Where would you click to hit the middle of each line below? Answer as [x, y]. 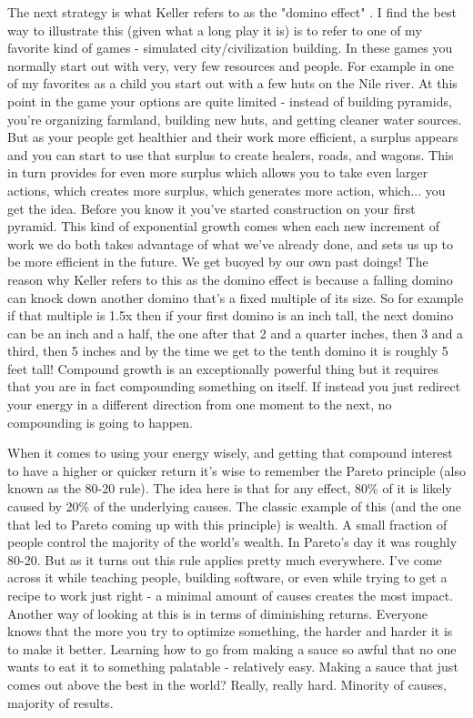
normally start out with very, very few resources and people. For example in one [231, 65]
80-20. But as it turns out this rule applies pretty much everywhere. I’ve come [225, 559]
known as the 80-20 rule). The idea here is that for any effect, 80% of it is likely [230, 488]
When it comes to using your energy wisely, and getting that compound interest [230, 453]
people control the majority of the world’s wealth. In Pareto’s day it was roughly [232, 542]
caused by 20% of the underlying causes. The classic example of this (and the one [235, 506]
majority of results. [60, 702]
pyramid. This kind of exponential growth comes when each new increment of [224, 226]
